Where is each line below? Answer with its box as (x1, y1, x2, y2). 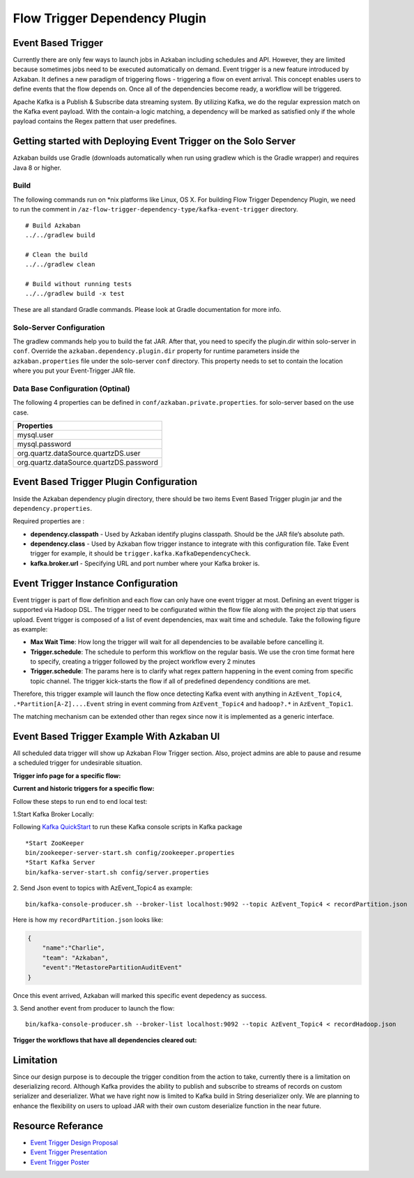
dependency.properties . (13, 504, 93, 512)
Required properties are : (13, 517, 85, 525)
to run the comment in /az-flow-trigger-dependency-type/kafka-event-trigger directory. (13, 205, 298, 214)
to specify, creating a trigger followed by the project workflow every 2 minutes (30, 657, 256, 666)
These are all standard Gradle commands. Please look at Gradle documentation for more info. (13, 305, 282, 313)
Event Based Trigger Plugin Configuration (13, 476, 198, 488)
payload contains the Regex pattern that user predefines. (13, 117, 177, 126)
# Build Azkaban (25, 221, 81, 230)
